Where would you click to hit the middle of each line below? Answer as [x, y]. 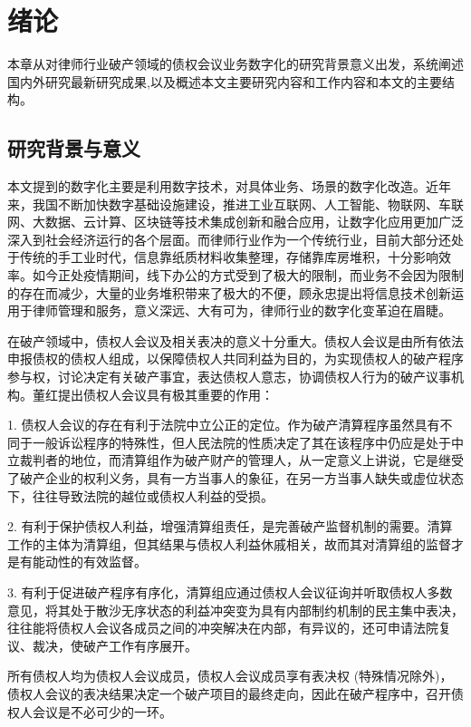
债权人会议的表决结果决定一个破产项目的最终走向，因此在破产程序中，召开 [229, 693]
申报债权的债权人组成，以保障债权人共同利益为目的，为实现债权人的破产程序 [235, 359]
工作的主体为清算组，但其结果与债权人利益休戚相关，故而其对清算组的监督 [229, 543]
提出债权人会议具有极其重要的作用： [166, 394]
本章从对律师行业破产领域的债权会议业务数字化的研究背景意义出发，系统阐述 [235, 64]
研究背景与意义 [74, 148]
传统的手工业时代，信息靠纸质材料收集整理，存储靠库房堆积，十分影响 [229, 257]
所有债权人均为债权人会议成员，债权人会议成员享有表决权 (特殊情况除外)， [230, 676]
